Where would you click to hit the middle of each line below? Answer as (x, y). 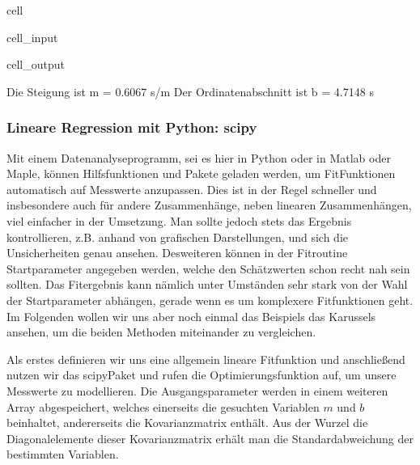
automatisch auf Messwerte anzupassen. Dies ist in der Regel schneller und (192, 189)
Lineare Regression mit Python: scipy (132, 127)
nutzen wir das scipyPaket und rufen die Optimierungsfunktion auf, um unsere (202, 375)
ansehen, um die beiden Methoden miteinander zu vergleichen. (161, 332)
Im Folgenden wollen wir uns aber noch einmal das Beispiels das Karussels (191, 316)
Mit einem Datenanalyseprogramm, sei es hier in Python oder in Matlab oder (199, 157)
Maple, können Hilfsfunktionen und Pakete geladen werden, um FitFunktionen (201, 173)
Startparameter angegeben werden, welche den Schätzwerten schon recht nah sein (208, 268)
